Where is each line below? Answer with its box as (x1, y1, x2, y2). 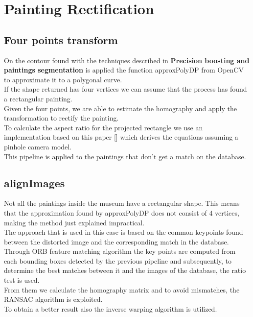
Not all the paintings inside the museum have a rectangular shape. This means (4, 198, 240, 208)
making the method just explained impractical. (4, 217, 145, 227)
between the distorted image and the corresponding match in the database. (4, 236, 229, 246)
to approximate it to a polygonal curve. (4, 74, 122, 84)
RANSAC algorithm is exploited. (4, 294, 103, 304)
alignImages (4, 175, 65, 190)
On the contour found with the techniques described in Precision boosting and (4, 55, 250, 65)
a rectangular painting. (4, 93, 72, 103)
